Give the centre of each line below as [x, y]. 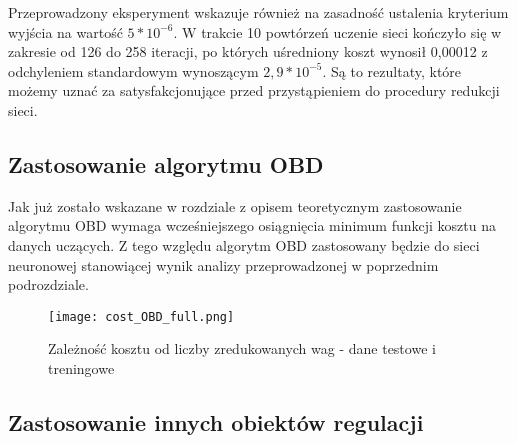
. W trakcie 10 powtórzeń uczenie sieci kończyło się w [337, 31]
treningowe [81, 367]
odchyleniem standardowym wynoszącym [133, 70]
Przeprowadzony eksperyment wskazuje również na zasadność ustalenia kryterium [258, 12]
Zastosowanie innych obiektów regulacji [216, 421]
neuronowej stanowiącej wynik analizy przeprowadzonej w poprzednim [223, 264]
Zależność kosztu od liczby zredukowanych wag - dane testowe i [242, 348]
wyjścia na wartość [65, 31]
